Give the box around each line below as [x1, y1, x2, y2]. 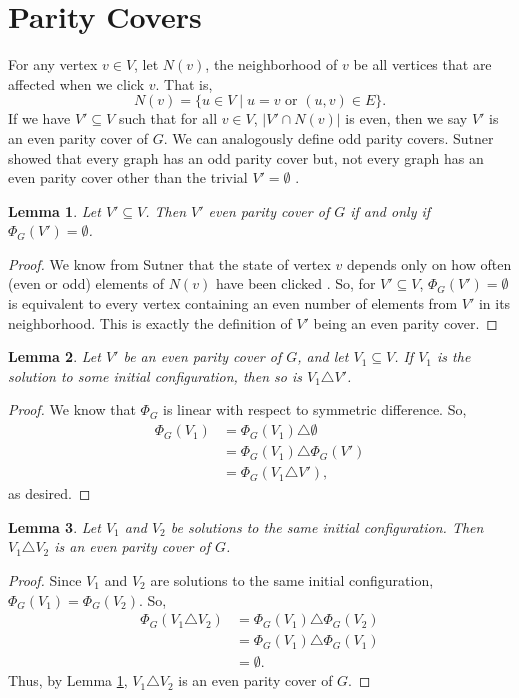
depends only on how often [347, 253, 512, 274]
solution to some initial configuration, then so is [8, 365, 302, 386]
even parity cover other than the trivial [8, 167, 248, 188]
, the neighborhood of [205, 54, 338, 75]
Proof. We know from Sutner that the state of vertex [8, 253, 331, 274]
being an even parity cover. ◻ [313, 312, 498, 333]
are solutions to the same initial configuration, [150, 569, 434, 590]
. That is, [155, 73, 213, 94]
